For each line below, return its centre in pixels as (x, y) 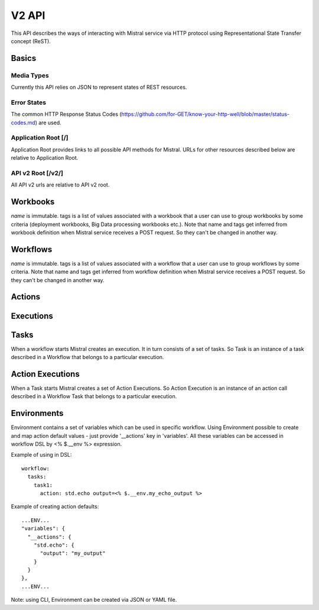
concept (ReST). (31, 41)
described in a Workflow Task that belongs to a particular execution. (94, 396)
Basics (24, 58)
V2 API (28, 15)
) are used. (48, 122)
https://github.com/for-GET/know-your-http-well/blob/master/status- (205, 114)
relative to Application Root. (45, 158)
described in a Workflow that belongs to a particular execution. (87, 357)
